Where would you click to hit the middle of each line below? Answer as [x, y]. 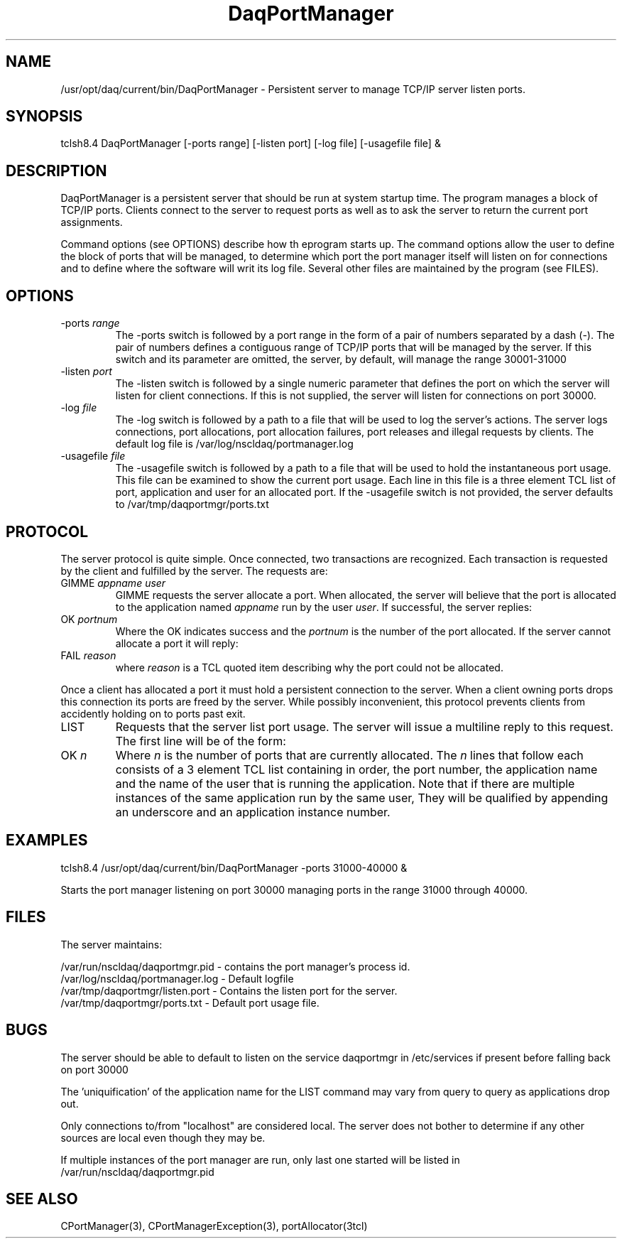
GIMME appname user [113, 583]
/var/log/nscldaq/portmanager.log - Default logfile [177, 978]
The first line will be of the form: [201, 741]
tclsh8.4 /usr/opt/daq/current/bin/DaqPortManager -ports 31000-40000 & [234, 867]
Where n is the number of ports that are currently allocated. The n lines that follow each [349, 755]
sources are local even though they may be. [163, 1137]
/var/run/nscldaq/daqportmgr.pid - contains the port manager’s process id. [235, 966]
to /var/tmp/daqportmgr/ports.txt [192, 504]
